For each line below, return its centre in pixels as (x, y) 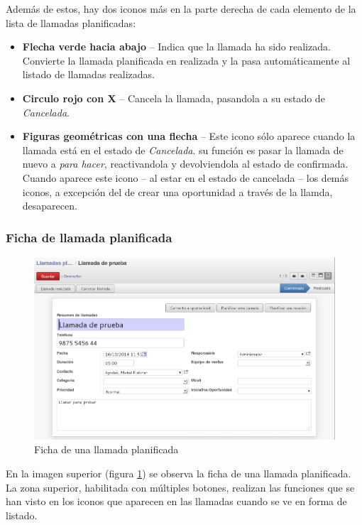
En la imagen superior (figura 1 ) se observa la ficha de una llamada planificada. (179, 473)
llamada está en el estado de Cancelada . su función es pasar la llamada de (183, 150)
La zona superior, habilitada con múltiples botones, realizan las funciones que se (180, 487)
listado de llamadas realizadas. (88, 74)
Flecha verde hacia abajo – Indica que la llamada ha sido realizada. (176, 47)
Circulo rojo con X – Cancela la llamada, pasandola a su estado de (174, 98)
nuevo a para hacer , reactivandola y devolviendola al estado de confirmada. (185, 164)
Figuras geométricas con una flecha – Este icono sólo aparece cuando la (189, 136)
